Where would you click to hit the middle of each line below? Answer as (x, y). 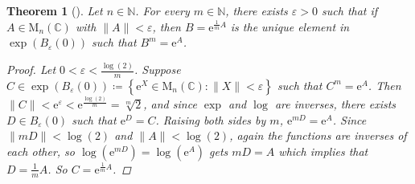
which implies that (323, 151)
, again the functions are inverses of (318, 135)
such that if (350, 10)
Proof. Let (31, 70)
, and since (170, 104)
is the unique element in (290, 26)
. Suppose (158, 70)
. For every (162, 10)
